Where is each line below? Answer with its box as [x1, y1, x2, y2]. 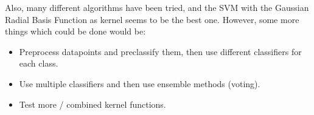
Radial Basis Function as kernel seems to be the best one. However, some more [5, 13, 299, 25]
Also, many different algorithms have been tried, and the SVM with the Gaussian [5, 1, 309, 13]
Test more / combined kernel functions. [19, 97, 166, 110]
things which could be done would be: [5, 25, 146, 38]
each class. [19, 57, 58, 70]
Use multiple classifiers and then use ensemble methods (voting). [19, 77, 260, 90]
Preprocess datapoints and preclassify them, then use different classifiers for [19, 45, 302, 57]
